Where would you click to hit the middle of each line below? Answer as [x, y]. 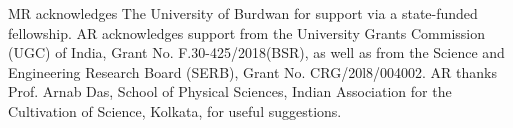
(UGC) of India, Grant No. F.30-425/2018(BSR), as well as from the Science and [256, 52]
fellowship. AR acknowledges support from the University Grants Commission [246, 32]
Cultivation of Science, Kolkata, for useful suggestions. [175, 110]
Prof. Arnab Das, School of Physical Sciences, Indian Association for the [230, 91]
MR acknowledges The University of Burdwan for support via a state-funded [243, 13]
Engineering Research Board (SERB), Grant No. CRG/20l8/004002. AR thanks [252, 71]
